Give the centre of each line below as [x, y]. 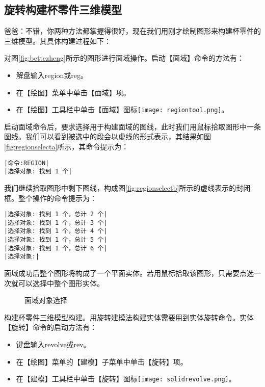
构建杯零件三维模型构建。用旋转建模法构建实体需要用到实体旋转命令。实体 [129, 317]
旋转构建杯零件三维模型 [63, 9]
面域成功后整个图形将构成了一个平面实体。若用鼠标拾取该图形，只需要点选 [129, 273]
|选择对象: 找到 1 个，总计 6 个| [56, 248]
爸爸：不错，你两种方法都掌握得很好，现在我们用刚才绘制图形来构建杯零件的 [132, 31]
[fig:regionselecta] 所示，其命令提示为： [67, 147]
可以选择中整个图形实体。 [61, 283]
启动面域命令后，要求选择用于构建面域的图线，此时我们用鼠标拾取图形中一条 [132, 126]
